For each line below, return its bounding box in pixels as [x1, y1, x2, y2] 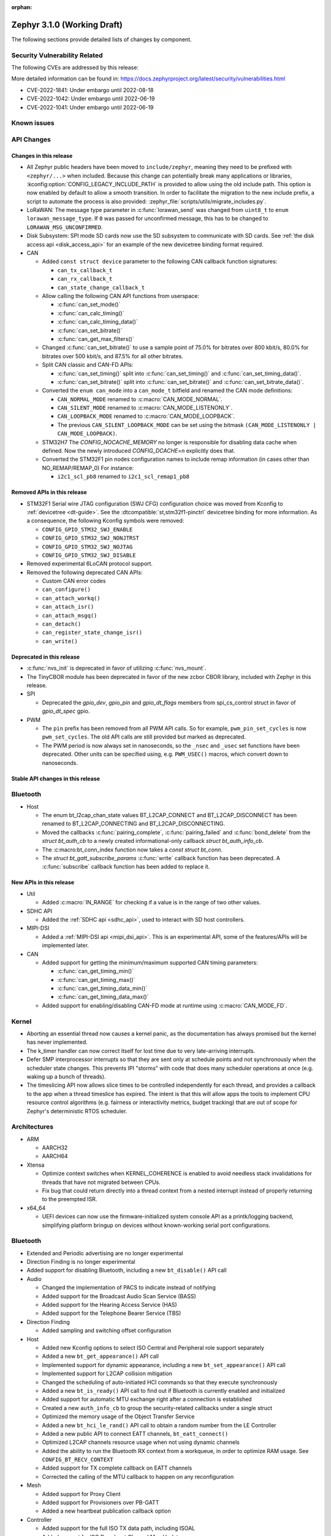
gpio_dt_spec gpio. [42, 707, 90, 715]
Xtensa [26, 1161, 45, 1169]
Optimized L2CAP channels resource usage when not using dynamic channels [42, 1438, 240, 1446]
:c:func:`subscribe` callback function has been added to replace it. [42, 863, 210, 871]
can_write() [42, 638, 78, 645]
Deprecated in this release [11, 653, 80, 660]
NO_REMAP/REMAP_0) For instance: [42, 464, 134, 471]
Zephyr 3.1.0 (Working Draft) [11, 19, 123, 30]
